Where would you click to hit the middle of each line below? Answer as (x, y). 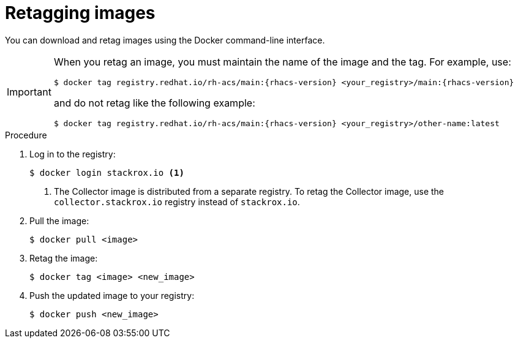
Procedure (26, 135)
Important (29, 92)
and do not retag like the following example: (154, 103)
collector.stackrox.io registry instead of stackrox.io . (177, 202)
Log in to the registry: (73, 154)
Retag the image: (64, 258)
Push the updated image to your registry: (112, 295)
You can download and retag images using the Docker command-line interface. (165, 40)
